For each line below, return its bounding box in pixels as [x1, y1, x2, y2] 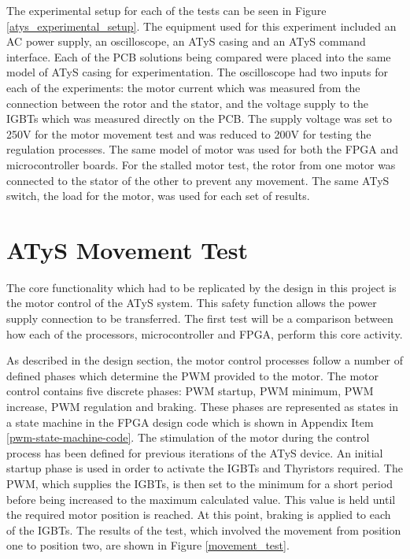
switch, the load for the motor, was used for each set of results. [6, 187, 310, 204]
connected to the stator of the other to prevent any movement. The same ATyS [6, 172, 390, 188]
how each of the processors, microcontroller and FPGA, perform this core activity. [6, 325, 403, 342]
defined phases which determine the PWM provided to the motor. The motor [6, 367, 379, 383]
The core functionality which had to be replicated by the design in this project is [6, 279, 397, 295]
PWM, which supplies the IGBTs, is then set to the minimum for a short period [6, 475, 393, 491]
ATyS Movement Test [6, 233, 248, 265]
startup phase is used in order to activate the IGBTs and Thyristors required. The [6, 460, 403, 476]
